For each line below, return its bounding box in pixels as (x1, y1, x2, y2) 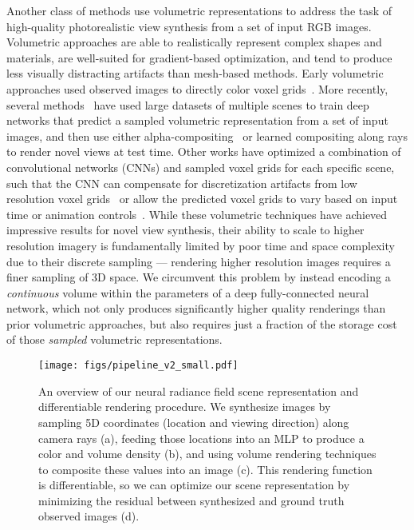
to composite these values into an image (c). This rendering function (38, 460, 373, 477)
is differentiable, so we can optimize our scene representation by (38, 476, 350, 493)
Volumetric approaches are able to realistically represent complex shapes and (6, 34, 382, 50)
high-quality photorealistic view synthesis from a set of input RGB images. (6, 18, 372, 34)
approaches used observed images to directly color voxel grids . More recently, (6, 80, 388, 97)
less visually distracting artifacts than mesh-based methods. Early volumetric (6, 65, 384, 82)
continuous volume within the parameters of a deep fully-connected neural (6, 284, 369, 301)
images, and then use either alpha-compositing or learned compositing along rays (6, 127, 408, 144)
